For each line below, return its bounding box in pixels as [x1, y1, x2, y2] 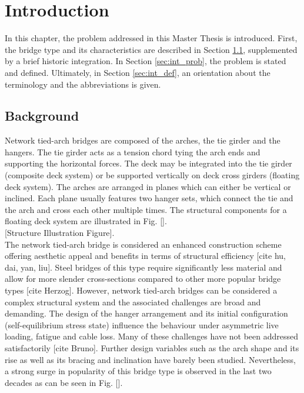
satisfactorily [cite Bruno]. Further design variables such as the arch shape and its [5, 341, 299, 354]
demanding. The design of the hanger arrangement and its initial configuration [5, 307, 288, 319]
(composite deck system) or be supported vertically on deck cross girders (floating [5, 169, 300, 181]
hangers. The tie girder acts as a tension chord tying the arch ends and [5, 145, 260, 158]
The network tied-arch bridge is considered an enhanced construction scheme [5, 238, 282, 250]
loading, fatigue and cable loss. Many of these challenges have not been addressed [5, 330, 299, 342]
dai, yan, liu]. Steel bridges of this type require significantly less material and [5, 261, 282, 273]
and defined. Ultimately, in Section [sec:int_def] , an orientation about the [5, 66, 270, 78]
